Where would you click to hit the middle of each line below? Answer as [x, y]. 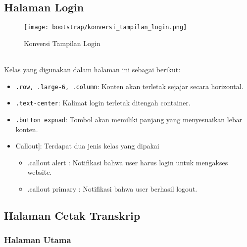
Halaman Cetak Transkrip [72, 215]
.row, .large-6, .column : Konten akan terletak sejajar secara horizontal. [129, 86]
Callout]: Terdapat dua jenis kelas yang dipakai [87, 146]
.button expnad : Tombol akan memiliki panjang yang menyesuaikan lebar [129, 119]
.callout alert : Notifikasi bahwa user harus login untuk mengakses [128, 162]
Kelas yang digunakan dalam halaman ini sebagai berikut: [92, 70]
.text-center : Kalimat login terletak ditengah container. [103, 103]
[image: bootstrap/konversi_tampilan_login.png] [105, 27]
